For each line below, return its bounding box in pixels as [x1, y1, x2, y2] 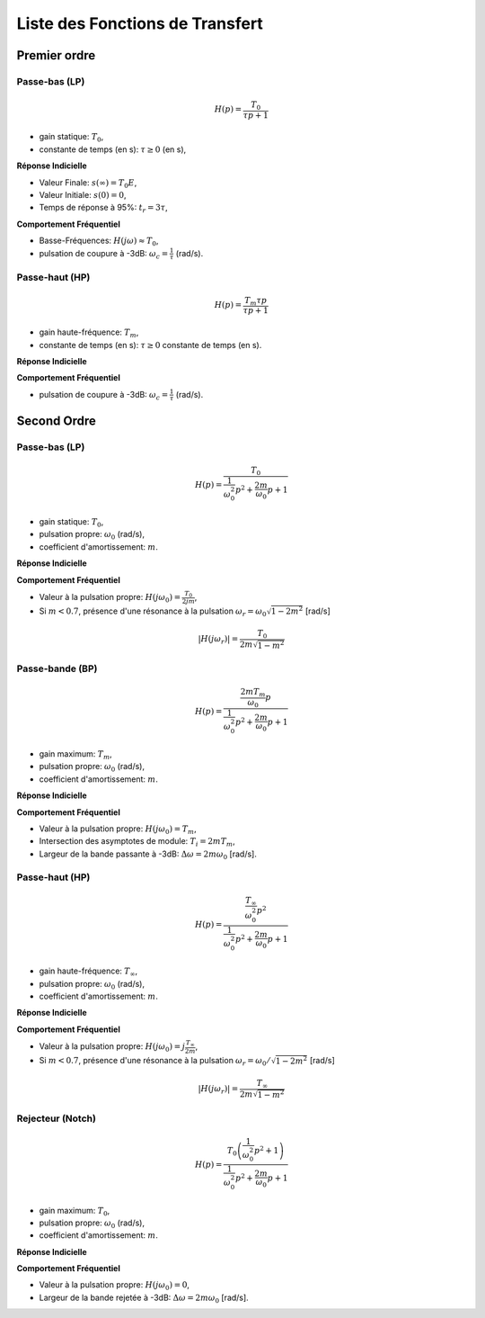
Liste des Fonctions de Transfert [16, 13, 264, 33]
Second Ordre [16, 413, 96, 428]
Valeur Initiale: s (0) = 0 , [39, 190, 127, 201]
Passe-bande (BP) [16, 662, 98, 675]
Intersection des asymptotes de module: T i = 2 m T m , [39, 836, 235, 849]
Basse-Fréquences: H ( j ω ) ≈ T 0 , [39, 235, 159, 247]
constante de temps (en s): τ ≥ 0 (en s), [39, 144, 187, 155]
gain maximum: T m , [39, 749, 112, 761]
